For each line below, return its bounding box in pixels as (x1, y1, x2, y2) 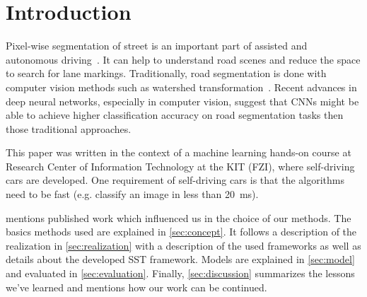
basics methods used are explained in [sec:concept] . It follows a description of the (6, 224, 357, 239)
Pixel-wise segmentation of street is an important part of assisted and (6, 38, 308, 53)
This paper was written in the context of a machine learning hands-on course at (6, 145, 351, 160)
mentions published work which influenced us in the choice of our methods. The (6, 210, 351, 225)
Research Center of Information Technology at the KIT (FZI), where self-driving (6, 158, 355, 173)
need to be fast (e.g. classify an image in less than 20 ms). (6, 187, 259, 202)
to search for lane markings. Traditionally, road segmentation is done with (6, 66, 327, 81)
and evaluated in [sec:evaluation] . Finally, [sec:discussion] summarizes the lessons (6, 266, 355, 281)
